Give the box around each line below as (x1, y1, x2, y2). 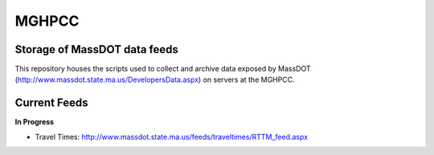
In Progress (14, 117, 55, 127)
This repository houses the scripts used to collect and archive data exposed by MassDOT (14, 64, 311, 74)
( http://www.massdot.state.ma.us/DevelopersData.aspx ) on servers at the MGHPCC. (14, 75, 295, 84)
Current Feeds (14, 96, 88, 110)
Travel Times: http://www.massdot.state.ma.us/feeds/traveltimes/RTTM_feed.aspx (35, 132, 309, 141)
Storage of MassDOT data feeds (14, 43, 178, 56)
